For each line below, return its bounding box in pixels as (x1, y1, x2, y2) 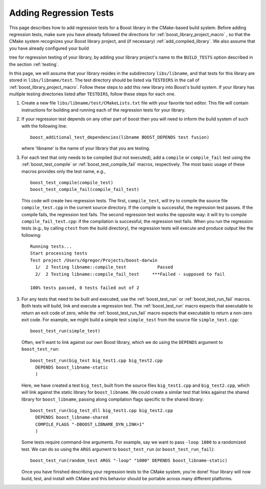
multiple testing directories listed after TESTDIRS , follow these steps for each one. (9, 91, 176, 97)
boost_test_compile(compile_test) (30, 180, 113, 185)
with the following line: (21, 123, 67, 129)
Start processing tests (30, 251, 88, 256)
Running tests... (30, 244, 72, 249)
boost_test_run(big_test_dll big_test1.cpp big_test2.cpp (30, 408, 173, 413)
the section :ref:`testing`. (9, 61, 59, 67)
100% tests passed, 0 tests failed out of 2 (30, 285, 140, 291)
